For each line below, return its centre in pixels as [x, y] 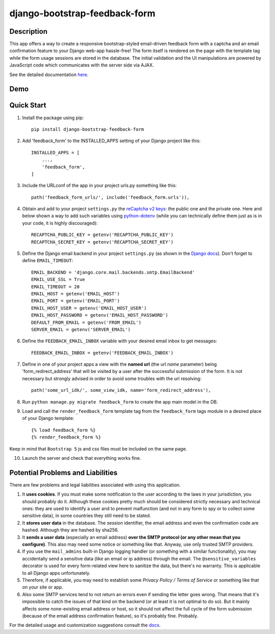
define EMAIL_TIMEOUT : [48, 261]
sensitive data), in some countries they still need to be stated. [87, 515]
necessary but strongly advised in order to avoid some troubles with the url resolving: [112, 379]
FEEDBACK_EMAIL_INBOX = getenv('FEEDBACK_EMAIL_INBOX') [102, 353]
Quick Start [28, 105]
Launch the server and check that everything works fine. [81, 458]
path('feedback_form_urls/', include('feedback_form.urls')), [111, 197]
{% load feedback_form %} [64, 430]
